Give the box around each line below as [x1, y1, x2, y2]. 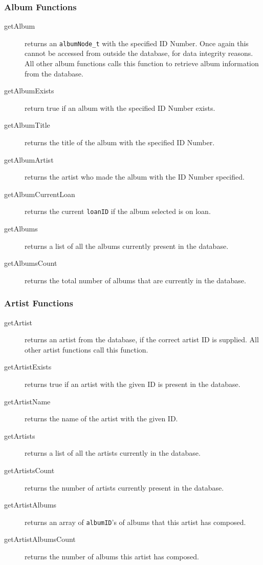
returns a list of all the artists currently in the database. [25, 447, 201, 458]
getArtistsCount [4, 465, 55, 475]
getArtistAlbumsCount [4, 534, 76, 544]
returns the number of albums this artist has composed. [25, 551, 199, 562]
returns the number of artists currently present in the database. [25, 482, 224, 493]
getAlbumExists [4, 85, 54, 96]
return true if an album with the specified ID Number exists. [25, 102, 215, 113]
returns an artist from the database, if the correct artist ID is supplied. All [25, 334, 259, 345]
